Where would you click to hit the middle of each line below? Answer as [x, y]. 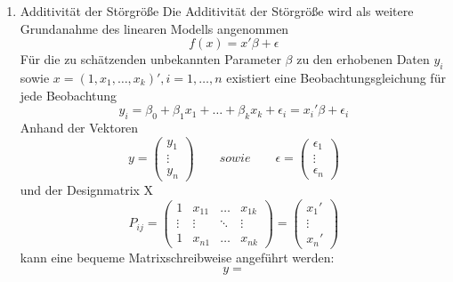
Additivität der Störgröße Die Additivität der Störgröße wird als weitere [217, 11]
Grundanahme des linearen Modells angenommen [154, 28]
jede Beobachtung [69, 95]
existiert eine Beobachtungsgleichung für [336, 77]
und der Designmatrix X [87, 190]
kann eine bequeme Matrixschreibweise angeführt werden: [177, 257]
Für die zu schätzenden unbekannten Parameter [150, 59]
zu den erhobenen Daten [363, 59]
